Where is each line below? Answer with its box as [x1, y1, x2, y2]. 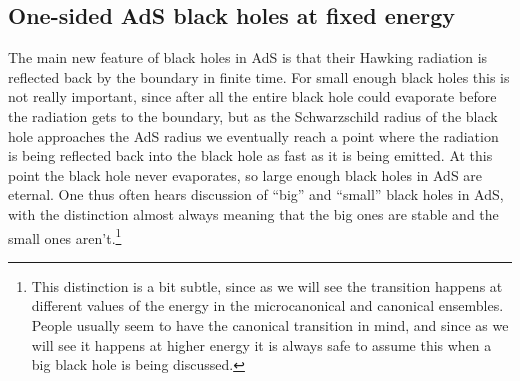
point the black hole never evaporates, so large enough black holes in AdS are [8, 164, 483, 185]
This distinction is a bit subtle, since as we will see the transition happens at [31, 275, 503, 296]
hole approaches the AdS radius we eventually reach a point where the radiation [8, 125, 499, 146]
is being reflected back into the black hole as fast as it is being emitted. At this [8, 145, 493, 166]
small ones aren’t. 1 [8, 224, 122, 248]
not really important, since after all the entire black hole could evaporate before [8, 86, 497, 107]
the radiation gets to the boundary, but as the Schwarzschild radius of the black [8, 105, 498, 126]
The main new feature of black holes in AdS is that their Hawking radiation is [8, 47, 488, 68]
